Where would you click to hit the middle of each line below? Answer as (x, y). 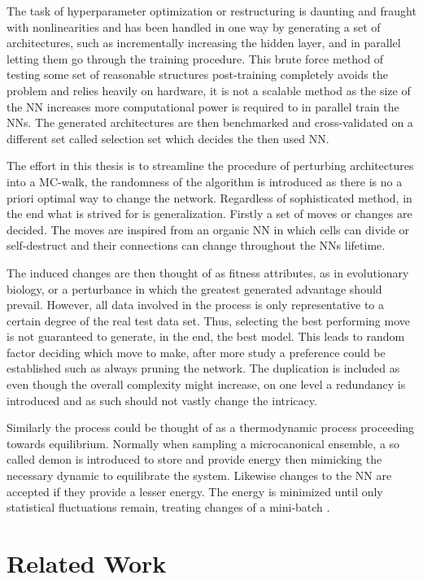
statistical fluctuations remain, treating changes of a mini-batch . (168, 507)
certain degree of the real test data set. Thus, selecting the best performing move (208, 320)
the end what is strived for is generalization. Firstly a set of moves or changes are (209, 214)
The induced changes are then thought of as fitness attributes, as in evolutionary (208, 272)
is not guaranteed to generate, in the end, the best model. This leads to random (206, 336)
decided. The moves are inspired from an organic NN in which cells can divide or (208, 229)
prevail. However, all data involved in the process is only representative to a (196, 305)
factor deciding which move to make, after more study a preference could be (196, 352)
